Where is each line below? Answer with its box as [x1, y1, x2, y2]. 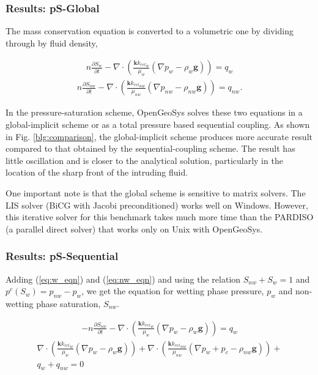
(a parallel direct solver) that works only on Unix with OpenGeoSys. [6, 222, 263, 235]
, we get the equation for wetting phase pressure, [81, 284, 264, 297]
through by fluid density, [6, 36, 98, 49]
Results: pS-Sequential [6, 248, 119, 264]
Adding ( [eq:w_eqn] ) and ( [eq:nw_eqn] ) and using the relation [6, 272, 241, 285]
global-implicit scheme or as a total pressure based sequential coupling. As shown [6, 118, 310, 131]
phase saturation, [36, 297, 101, 310]
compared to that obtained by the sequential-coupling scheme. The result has [6, 142, 295, 155]
